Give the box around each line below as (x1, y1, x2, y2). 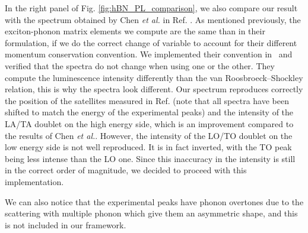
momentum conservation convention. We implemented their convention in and (5, 48, 293, 60)
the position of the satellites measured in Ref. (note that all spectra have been (5, 94, 289, 106)
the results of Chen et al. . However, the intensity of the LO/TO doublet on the (5, 129, 293, 141)
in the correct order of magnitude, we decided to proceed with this (5, 164, 247, 176)
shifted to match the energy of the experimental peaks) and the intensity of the (5, 106, 294, 118)
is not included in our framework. (5, 218, 126, 231)
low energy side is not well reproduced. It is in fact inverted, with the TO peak (5, 141, 292, 153)
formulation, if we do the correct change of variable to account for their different (5, 36, 297, 48)
